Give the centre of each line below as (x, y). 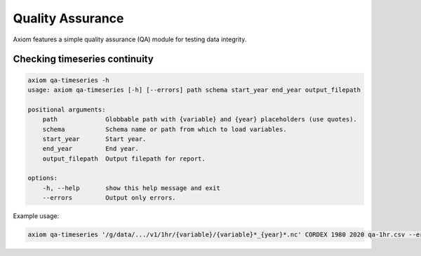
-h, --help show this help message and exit (131, 188)
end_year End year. (91, 149)
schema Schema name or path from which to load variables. (165, 129)
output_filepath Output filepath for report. (124, 159)
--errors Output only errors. (109, 198)
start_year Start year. (94, 139)
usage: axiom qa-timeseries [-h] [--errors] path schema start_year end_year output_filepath (194, 90)
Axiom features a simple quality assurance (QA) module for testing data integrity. (130, 39)
